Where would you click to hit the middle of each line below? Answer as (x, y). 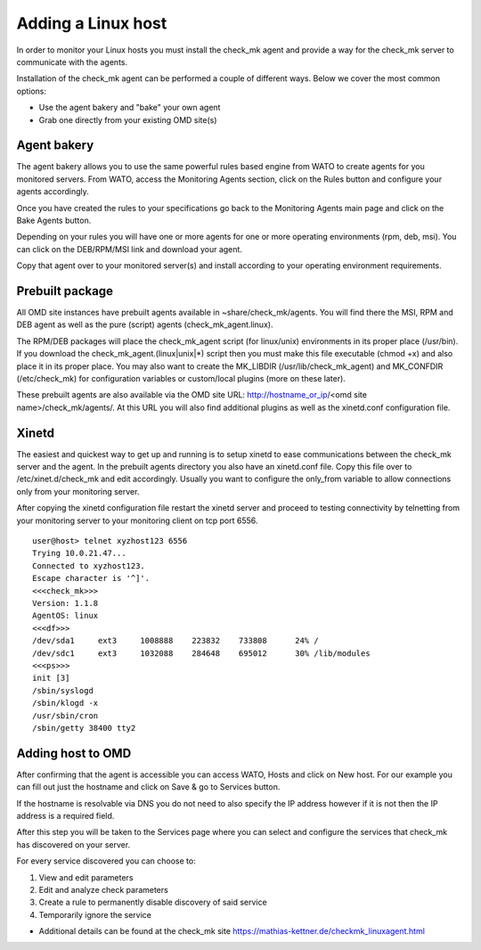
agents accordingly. (53, 192)
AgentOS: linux (65, 616)
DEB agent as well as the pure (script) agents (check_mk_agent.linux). (145, 324)
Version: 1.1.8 (65, 603)
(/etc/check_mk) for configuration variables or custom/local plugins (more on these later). (181, 378)
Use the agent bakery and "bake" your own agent (130, 108)
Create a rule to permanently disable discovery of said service (153, 902)
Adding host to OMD (74, 753)
